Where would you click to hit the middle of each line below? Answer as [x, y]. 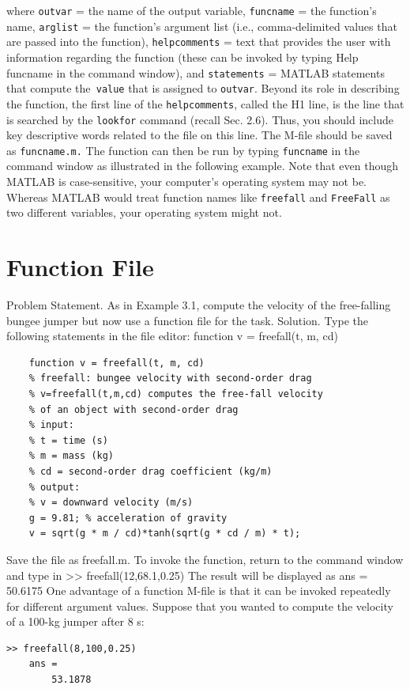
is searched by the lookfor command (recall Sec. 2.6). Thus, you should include [200, 119]
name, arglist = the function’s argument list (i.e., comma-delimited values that [202, 26]
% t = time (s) [68, 440]
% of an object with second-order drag [134, 409]
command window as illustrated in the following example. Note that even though [203, 166]
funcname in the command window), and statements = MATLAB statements [196, 72]
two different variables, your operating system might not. [144, 212]
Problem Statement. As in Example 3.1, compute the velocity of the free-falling [199, 305]
